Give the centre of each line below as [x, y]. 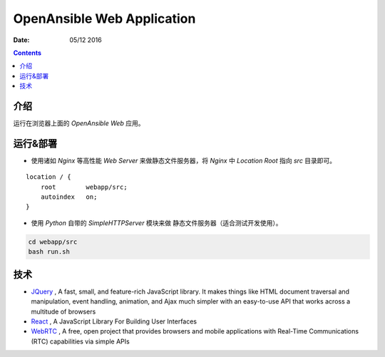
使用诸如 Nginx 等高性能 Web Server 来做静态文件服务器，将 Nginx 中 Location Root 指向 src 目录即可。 [184, 160]
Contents [27, 53]
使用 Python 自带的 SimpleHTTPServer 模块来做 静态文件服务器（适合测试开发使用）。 [156, 223]
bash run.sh [49, 252]
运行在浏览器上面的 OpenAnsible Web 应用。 [79, 123]
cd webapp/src [53, 242]
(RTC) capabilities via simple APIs [80, 341]
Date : [21, 40]
